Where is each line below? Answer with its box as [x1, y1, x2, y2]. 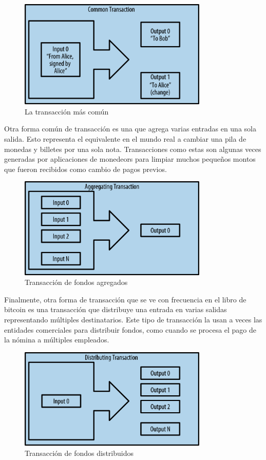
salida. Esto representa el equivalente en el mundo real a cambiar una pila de [4, 133, 246, 144]
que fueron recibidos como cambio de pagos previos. [4, 163, 167, 174]
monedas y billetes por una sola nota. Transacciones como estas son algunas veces [4, 143, 261, 154]
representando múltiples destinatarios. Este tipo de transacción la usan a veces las [4, 314, 262, 325]
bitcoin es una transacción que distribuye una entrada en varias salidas [4, 304, 227, 315]
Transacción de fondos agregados [25, 277, 128, 287]
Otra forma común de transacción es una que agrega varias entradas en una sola [4, 123, 256, 134]
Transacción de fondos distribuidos [25, 447, 134, 458]
